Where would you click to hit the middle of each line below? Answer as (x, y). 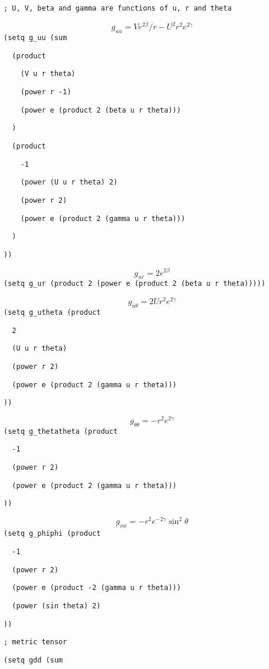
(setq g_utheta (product (52, 312)
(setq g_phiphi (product (52, 534)
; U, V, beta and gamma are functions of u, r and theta (118, 8)
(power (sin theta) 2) (56, 606)
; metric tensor (35, 642)
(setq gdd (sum (33, 660)
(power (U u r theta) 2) (69, 182)
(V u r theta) (48, 74)
